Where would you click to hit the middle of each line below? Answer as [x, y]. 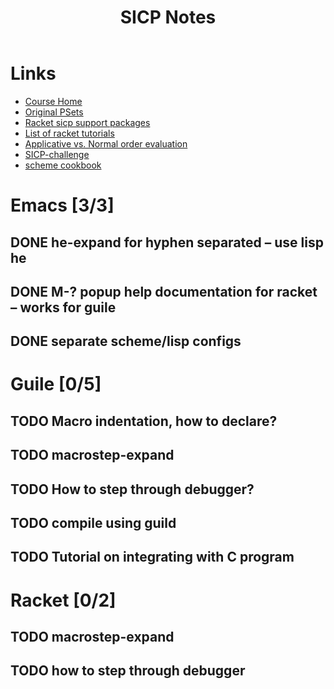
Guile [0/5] [56, 384]
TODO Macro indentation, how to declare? [144, 421]
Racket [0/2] [63, 600]
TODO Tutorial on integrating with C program [152, 557]
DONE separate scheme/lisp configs [126, 341]
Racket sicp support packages [87, 122]
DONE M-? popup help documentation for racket [164, 291]
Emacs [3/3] [62, 205]
